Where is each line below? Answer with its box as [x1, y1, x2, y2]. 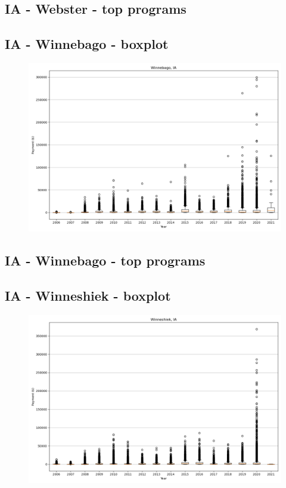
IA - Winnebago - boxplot [5, 35, 169, 53]
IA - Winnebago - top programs [5, 251, 206, 270]
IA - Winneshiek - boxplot [5, 286, 171, 305]
